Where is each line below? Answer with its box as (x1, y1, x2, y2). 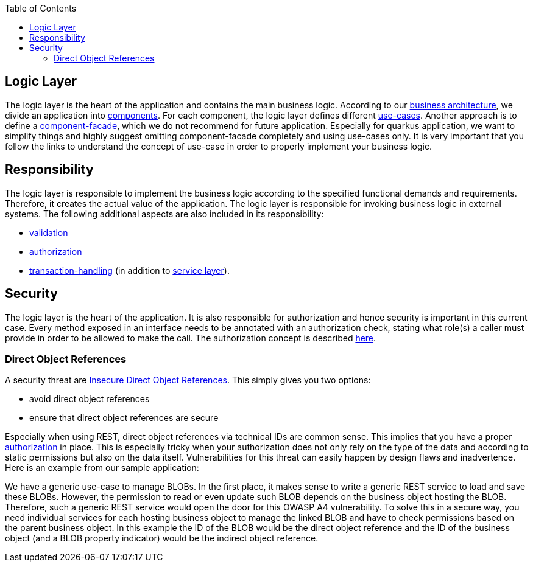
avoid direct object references (29, 394, 150, 405)
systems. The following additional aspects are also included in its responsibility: (5, 208, 324, 219)
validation (29, 227, 68, 238)
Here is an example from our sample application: (5, 462, 199, 473)
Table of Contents (5, 3, 77, 13)
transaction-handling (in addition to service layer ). (29, 265, 230, 276)
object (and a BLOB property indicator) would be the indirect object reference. (5, 533, 319, 544)
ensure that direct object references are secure (29, 412, 219, 423)
